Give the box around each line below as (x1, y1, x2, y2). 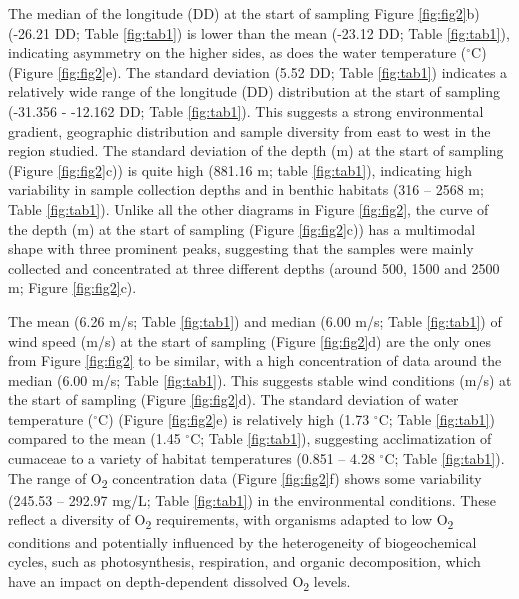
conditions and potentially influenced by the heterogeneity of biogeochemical (8, 531, 477, 552)
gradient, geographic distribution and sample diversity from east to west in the (8, 120, 491, 141)
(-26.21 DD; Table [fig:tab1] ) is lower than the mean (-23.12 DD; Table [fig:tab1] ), (8, 22, 510, 43)
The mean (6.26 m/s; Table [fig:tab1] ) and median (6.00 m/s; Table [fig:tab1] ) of (8, 310, 502, 331)
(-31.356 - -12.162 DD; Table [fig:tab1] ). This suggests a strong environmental (8, 100, 484, 121)
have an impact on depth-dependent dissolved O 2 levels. (8, 570, 351, 594)
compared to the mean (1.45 (8, 428, 181, 449)
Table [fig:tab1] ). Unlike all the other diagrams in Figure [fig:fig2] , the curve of (8, 198, 489, 219)
